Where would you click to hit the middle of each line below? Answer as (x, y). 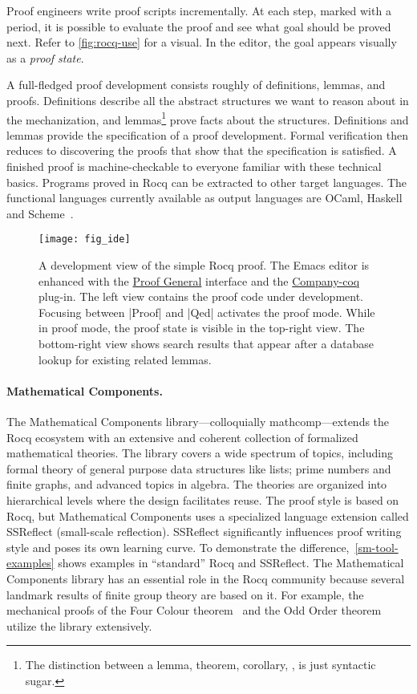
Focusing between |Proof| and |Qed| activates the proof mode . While (207, 312)
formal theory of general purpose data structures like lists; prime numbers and (199, 468)
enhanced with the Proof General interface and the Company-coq (199, 280)
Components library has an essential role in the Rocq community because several (206, 578)
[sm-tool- (377, 547)
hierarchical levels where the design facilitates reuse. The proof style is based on (203, 499)
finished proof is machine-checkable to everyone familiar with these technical (194, 166)
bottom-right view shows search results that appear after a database (206, 343)
